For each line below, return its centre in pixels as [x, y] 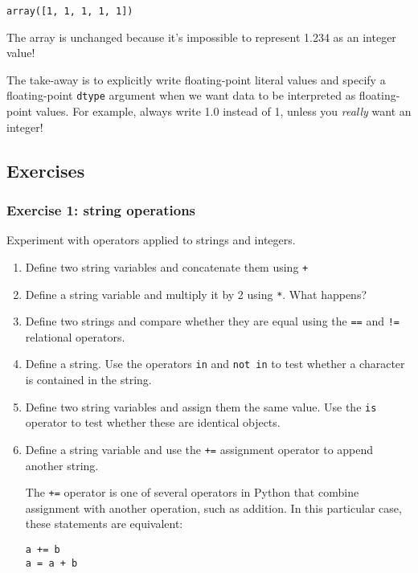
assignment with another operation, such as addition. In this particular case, [213, 508]
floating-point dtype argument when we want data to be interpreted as [181, 95]
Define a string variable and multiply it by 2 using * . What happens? [196, 294]
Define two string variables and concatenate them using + [167, 266]
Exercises [46, 170]
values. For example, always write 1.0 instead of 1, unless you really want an [223, 111]
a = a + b [51, 563]
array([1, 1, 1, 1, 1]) [70, 11]
